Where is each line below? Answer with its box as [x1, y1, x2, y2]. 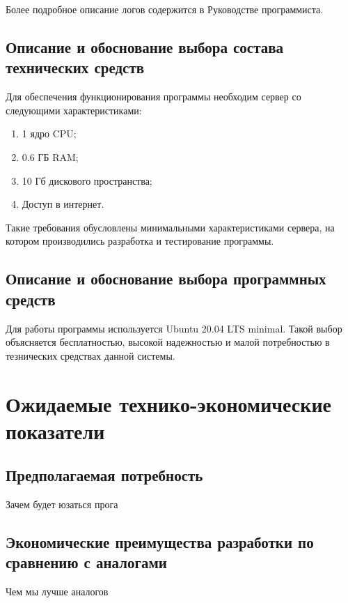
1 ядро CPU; [22, 126, 77, 141]
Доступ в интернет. [22, 197, 104, 211]
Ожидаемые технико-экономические [6, 389, 331, 418]
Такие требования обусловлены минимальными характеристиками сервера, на [6, 220, 335, 234]
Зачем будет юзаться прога [6, 497, 118, 512]
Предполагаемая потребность [6, 464, 203, 486]
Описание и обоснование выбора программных [6, 268, 326, 289]
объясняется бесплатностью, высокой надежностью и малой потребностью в [6, 335, 330, 349]
